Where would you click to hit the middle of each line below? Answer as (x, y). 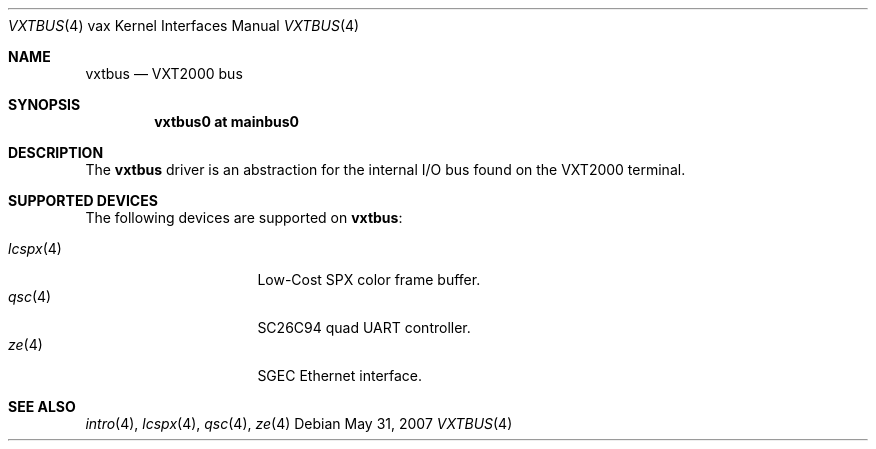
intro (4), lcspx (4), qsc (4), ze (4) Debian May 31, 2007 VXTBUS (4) (299, 423)
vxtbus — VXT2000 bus (164, 73)
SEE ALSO (42, 406)
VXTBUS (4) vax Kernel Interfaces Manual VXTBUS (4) (184, 25)
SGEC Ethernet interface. (340, 375)
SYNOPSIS (44, 104)
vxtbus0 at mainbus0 (227, 121)
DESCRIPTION (56, 152)
